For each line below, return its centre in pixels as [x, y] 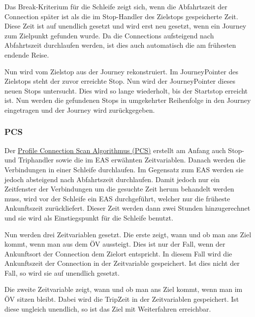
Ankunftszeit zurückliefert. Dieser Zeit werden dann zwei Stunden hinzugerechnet [127, 208]
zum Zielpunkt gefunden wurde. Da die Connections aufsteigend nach [109, 35]
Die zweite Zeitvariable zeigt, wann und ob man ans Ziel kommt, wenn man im [124, 289]
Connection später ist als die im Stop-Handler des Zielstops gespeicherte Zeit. [121, 16]
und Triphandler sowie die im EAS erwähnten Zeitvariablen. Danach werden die [125, 160]
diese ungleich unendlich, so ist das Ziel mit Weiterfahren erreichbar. [108, 308]
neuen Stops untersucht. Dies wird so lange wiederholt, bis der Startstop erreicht [126, 90]
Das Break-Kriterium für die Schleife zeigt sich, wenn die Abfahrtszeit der [116, 6]
